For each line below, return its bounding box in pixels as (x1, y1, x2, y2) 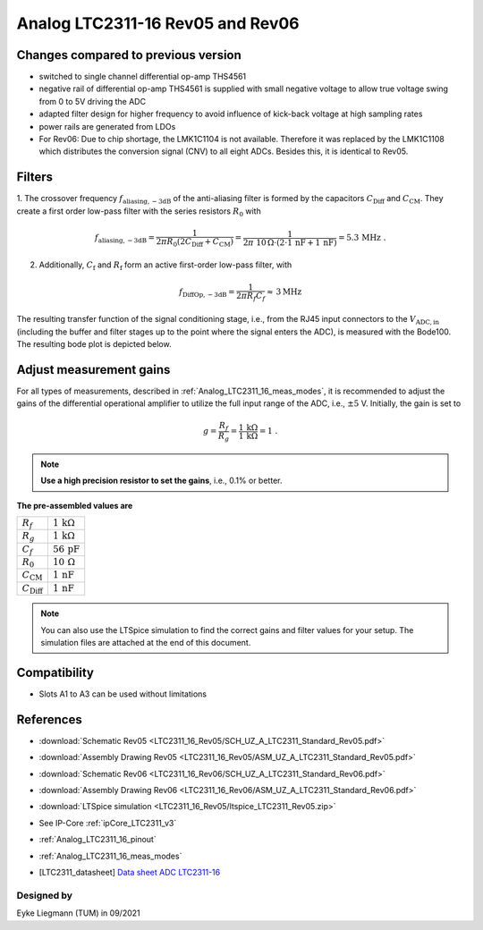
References (16, 712, 82, 727)
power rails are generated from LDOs (38, 121, 176, 131)
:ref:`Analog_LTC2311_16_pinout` (38, 834, 157, 845)
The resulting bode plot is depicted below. (16, 338, 172, 349)
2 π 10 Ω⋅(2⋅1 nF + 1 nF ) (242, 237, 337, 248)
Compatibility (16, 664, 94, 680)
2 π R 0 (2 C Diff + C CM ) (156, 236, 234, 249)
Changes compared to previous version (16, 47, 241, 63)
